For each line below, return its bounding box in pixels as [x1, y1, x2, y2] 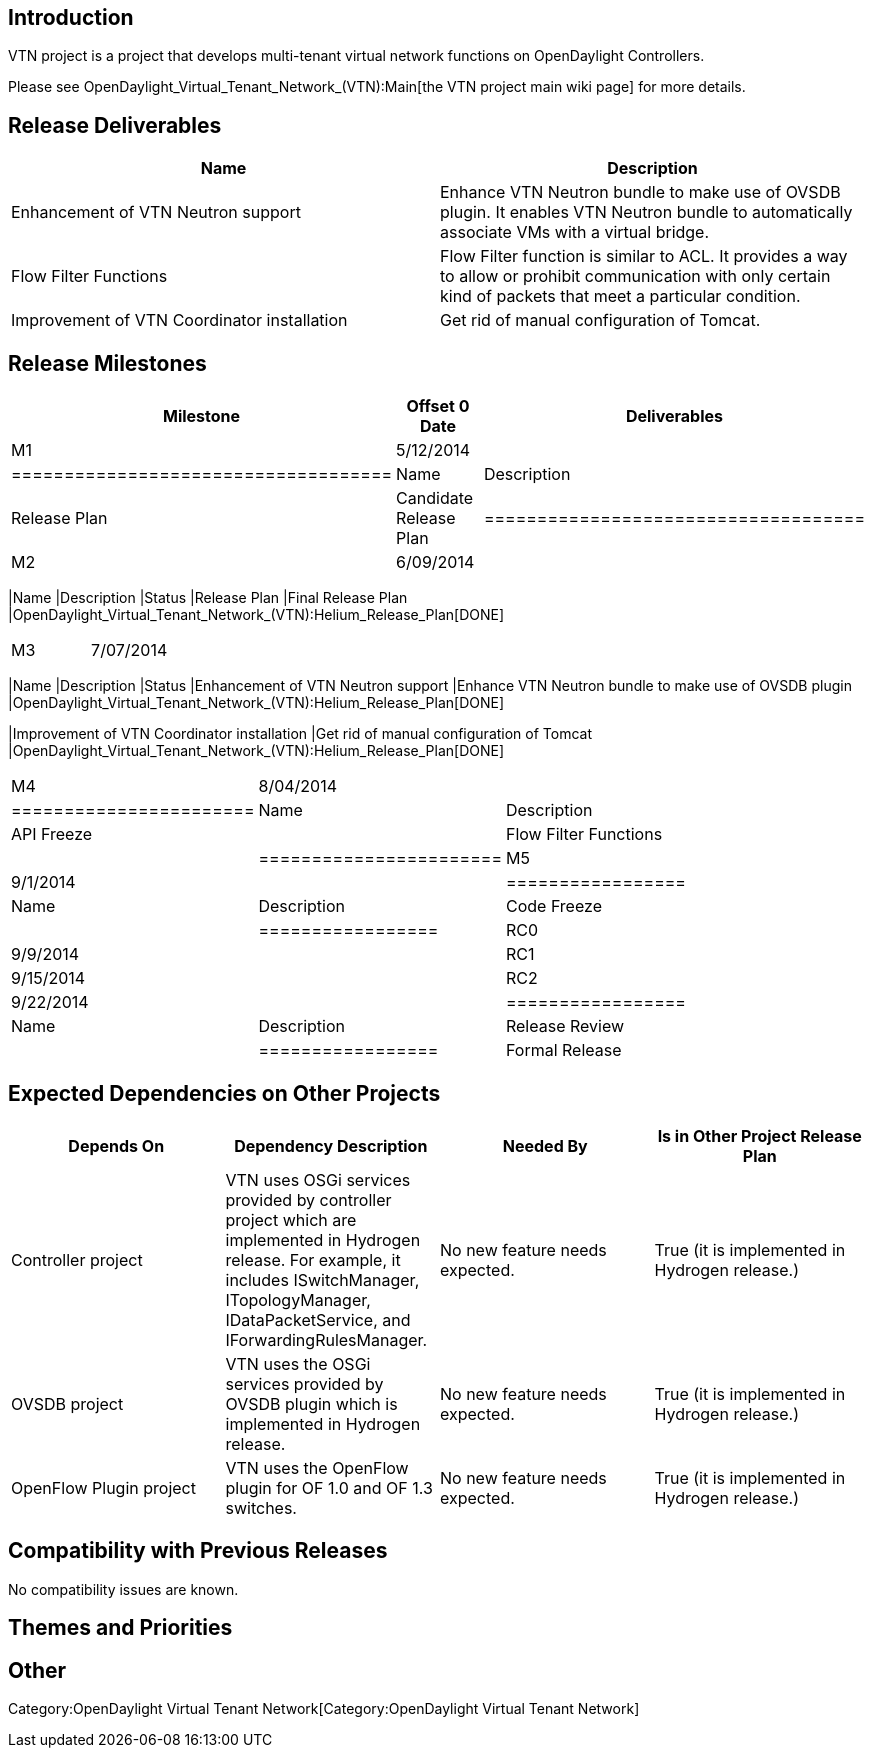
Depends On [68, 1135, 165, 1156]
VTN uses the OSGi [225, 1353, 371, 1374]
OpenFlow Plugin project [11, 1477, 196, 1498]
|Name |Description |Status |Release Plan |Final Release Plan [8, 589, 408, 607]
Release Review [505, 1016, 625, 1037]
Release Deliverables [8, 112, 222, 138]
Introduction [8, 5, 134, 30]
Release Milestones [8, 350, 207, 376]
